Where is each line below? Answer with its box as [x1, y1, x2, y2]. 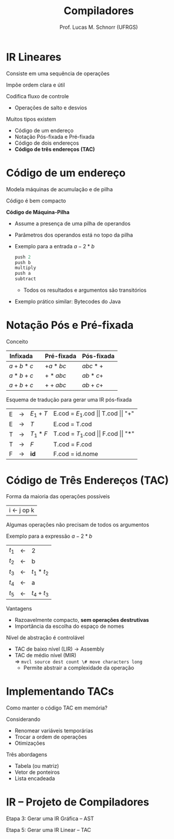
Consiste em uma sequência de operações [6, 69, 110, 77]
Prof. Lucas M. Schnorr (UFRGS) [59, 24, 138, 31]
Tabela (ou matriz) [14, 763, 59, 770]
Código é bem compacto [6, 197, 66, 204]
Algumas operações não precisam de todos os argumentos [6, 521, 149, 528]
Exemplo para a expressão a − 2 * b [6, 532, 93, 540]
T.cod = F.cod [53, 440, 92, 448]
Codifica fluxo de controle [6, 92, 69, 99]
